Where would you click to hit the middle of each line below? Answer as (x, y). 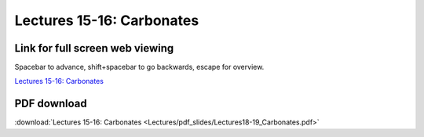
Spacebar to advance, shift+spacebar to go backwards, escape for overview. (139, 67)
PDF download (51, 104)
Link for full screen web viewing (94, 48)
